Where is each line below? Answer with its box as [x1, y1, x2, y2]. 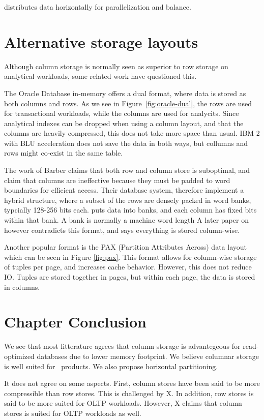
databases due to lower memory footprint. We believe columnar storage [37, 350, 259, 361]
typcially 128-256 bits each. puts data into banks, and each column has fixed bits [4, 204, 257, 215]
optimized [4, 350, 35, 361]
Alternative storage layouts [4, 31, 198, 52]
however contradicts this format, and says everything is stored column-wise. [4, 224, 240, 235]
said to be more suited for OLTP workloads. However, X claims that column [4, 398, 242, 408]
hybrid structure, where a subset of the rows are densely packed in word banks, [4, 194, 251, 205]
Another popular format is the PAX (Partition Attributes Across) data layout [4, 242, 247, 252]
